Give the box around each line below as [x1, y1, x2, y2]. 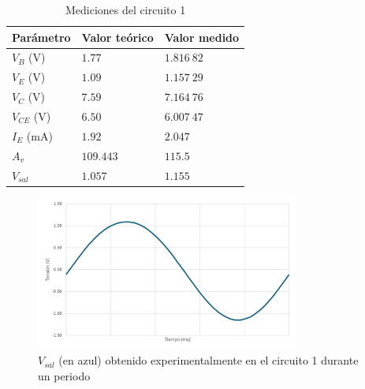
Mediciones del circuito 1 [65, 2, 186, 17]
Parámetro [12, 28, 71, 45]
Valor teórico [81, 28, 154, 45]
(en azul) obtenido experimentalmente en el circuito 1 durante [58, 352, 359, 368]
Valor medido [164, 28, 240, 45]
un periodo [38, 367, 91, 383]
